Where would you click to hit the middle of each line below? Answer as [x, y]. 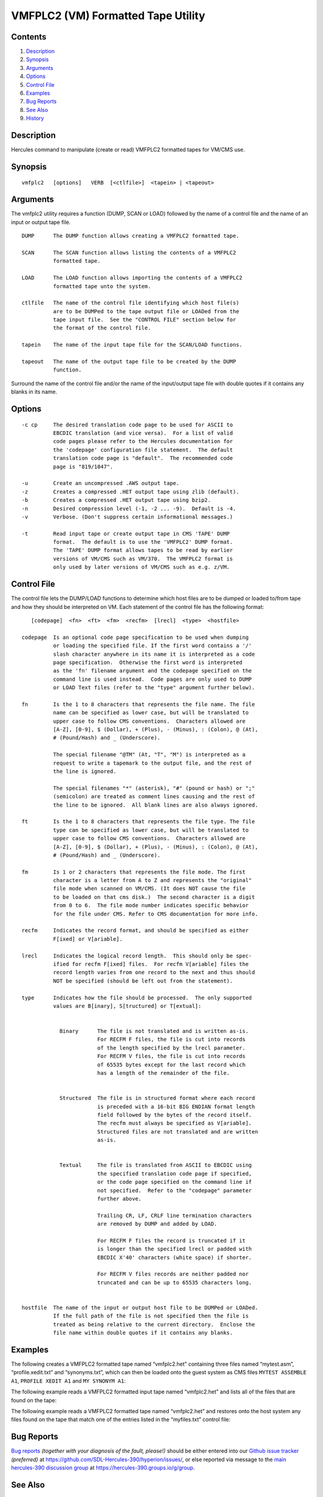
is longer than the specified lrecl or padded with [175, 1249]
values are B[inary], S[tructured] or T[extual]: [127, 1006]
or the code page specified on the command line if [175, 1182]
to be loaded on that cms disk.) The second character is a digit [154, 897]
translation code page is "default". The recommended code [143, 458]
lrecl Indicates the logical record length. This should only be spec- [137, 956]
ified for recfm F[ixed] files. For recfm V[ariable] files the [151, 964]
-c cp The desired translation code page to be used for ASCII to [127, 425]
